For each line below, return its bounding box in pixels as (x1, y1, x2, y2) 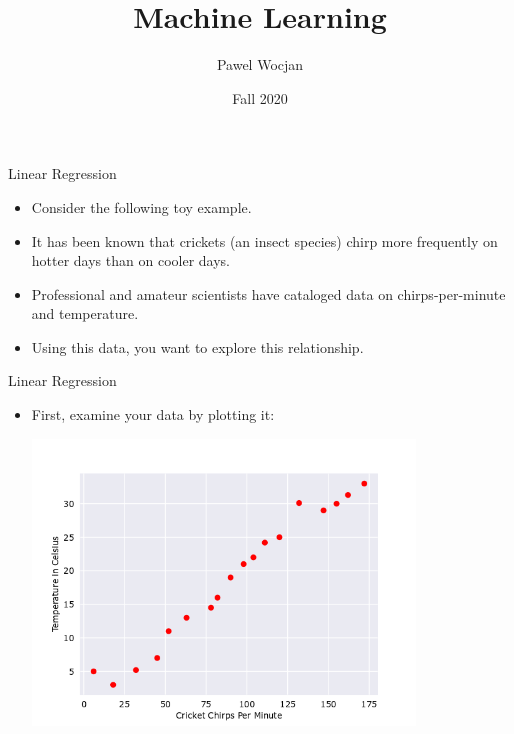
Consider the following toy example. (31, 196, 252, 217)
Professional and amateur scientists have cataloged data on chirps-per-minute (31, 283, 506, 304)
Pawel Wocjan (216, 54, 304, 75)
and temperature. (31, 303, 139, 324)
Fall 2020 (232, 87, 288, 108)
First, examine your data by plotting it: (31, 404, 275, 425)
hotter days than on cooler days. (31, 250, 230, 271)
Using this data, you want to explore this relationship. (31, 336, 364, 357)
